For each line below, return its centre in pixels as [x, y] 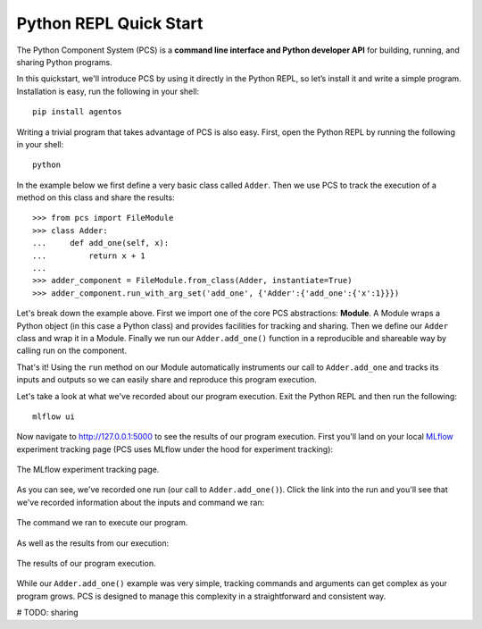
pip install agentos [77, 112]
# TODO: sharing [48, 613]
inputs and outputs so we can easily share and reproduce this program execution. [166, 380]
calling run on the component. [72, 351]
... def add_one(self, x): [101, 243]
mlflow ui [54, 416]
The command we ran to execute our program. [102, 523]
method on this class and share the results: [96, 197]
